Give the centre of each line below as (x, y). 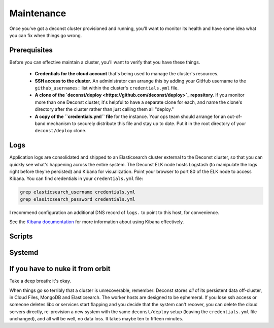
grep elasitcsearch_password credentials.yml (78, 199)
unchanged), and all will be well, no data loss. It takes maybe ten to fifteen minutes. (96, 319)
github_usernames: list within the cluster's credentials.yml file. (107, 88)
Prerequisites (31, 50)
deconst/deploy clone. (61, 131)
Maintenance (38, 13)
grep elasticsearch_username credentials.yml (78, 192)
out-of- (235, 116)
